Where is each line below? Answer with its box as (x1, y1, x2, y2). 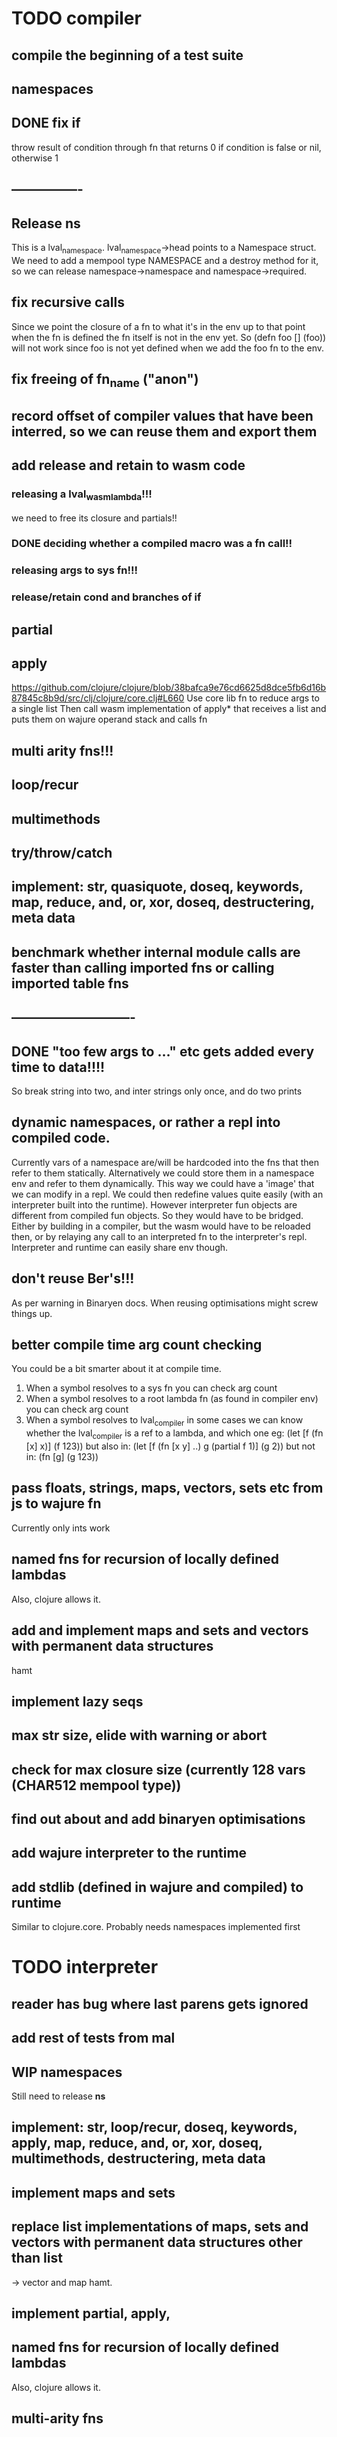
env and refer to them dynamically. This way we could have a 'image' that (11, 1177, 315, 1189)
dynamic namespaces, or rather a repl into (11, 1114, 281, 1131)
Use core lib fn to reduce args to (186, 692, 320, 704)
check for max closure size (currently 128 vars (11, 1761, 306, 1778)
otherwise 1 (11, 152, 59, 164)
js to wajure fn (11, 1495, 102, 1512)
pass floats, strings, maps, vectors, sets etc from (11, 1480, 324, 1497)
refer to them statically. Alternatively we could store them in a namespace (11, 1167, 315, 1179)
